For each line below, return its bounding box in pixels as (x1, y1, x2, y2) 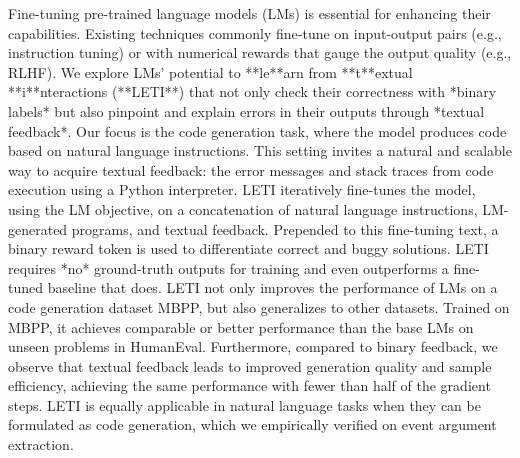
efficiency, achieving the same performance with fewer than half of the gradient (8, 375, 491, 396)
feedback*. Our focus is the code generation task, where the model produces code (8, 120, 507, 141)
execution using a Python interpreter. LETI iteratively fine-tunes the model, (8, 179, 476, 200)
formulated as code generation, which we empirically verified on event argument (8, 414, 497, 435)
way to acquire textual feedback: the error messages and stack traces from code (8, 159, 494, 180)
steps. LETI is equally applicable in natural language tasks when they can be (8, 394, 481, 415)
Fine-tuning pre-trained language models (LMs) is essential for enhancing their (8, 3, 491, 23)
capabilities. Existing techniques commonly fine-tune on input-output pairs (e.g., (8, 22, 502, 43)
